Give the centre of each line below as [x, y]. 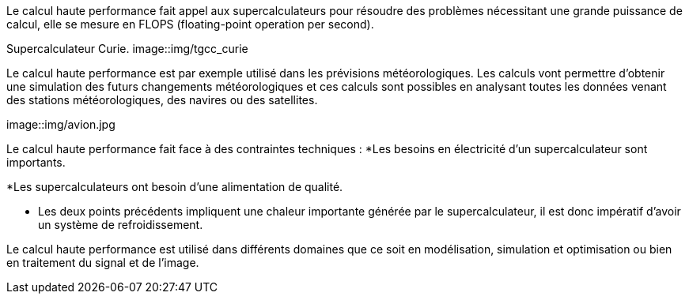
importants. [36, 162]
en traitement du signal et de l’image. [103, 262]
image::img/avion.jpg [61, 124]
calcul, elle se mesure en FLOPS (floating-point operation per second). [190, 24]
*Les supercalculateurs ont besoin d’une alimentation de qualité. [175, 187]
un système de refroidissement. [121, 225]
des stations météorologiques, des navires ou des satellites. [162, 100]
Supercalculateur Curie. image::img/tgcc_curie [127, 49]
